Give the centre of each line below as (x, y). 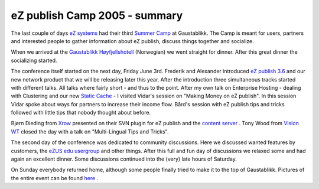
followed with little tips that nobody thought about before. (81, 113)
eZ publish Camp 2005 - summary (97, 15)
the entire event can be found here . (55, 178)
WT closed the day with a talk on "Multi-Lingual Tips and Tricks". (90, 131)
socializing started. (34, 60)
